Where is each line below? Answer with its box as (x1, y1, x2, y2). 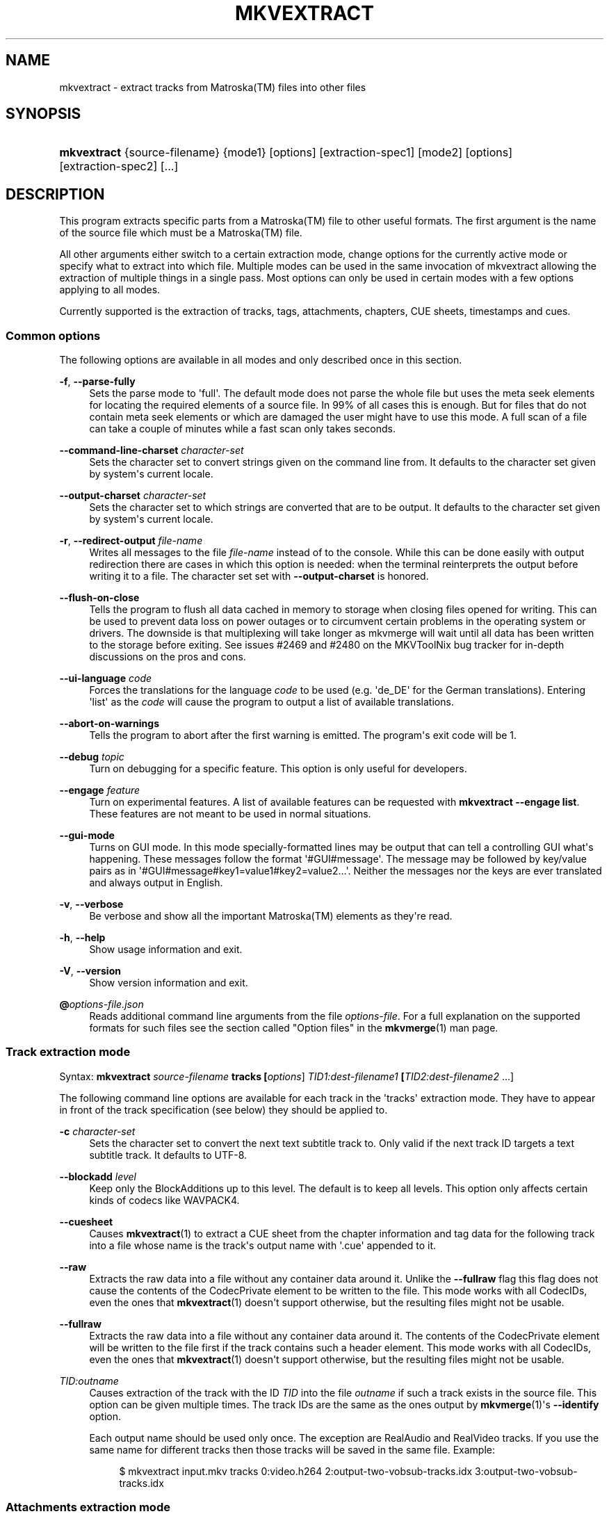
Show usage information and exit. (89, 943, 243, 956)
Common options (6, 328, 101, 343)
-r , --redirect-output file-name (59, 535, 203, 547)
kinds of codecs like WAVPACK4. (89, 1194, 240, 1206)
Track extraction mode (6, 1045, 131, 1059)
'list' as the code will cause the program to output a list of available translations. (89, 696, 454, 708)
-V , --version (59, 965, 121, 977)
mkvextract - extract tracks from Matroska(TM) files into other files (59, 81, 366, 93)
